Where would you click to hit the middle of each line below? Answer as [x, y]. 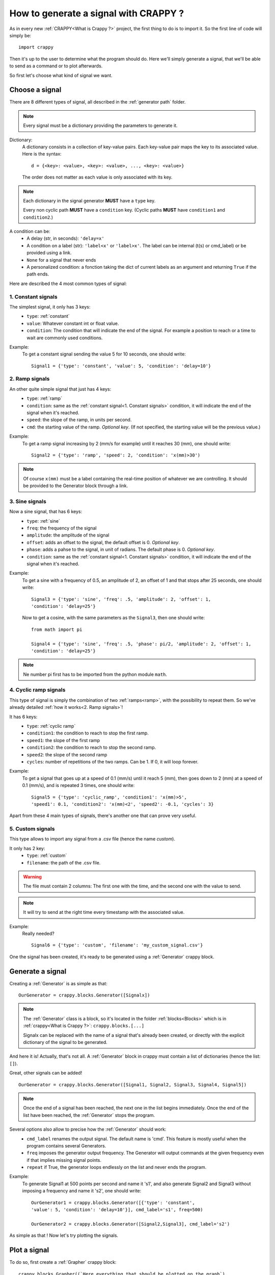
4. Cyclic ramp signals [37, 690]
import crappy [36, 47]
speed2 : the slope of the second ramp [67, 754]
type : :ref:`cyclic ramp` [51, 726]
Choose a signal [35, 90]
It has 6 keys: [23, 717]
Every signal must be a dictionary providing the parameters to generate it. [100, 125]
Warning [32, 877]
